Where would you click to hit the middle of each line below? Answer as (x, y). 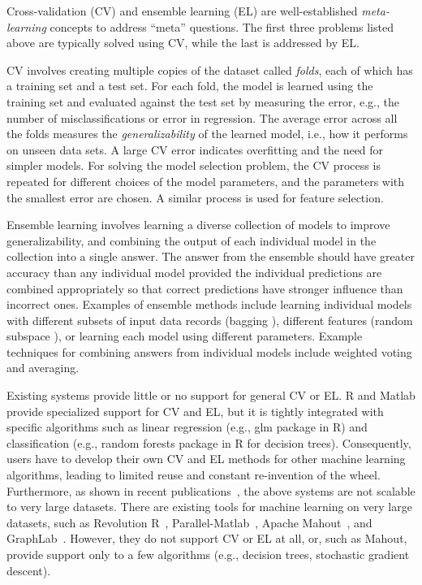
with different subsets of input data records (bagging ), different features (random (210, 320)
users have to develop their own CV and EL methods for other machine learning (206, 459)
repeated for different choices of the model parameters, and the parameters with (206, 181)
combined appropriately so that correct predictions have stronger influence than (205, 288)
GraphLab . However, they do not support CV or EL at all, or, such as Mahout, (207, 538)
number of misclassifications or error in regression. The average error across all (202, 117)
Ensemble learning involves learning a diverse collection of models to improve (198, 225)
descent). (29, 570)
